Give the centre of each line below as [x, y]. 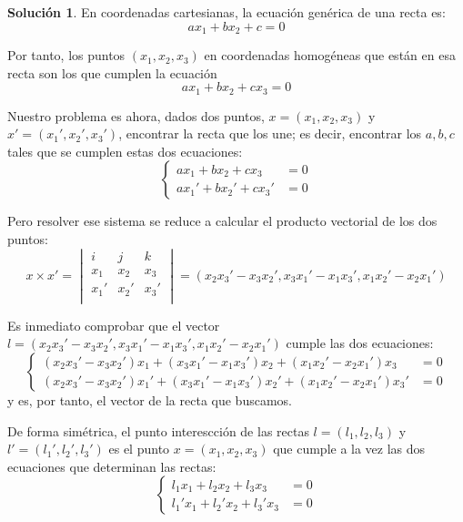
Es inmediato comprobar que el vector [114, 325]
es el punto [139, 449]
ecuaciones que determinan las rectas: [112, 466]
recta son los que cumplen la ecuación [112, 72]
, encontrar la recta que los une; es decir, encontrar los [270, 133]
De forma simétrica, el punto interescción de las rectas [158, 430]
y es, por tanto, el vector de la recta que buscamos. [150, 400]
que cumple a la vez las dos [349, 449]
